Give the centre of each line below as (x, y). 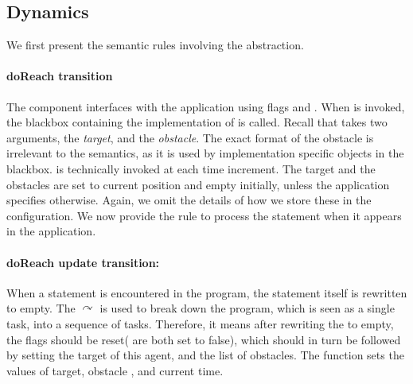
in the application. (51, 231)
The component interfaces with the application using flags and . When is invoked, (206, 106)
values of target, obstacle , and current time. (115, 370)
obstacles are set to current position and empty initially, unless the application (198, 184)
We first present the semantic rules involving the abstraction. (155, 45)
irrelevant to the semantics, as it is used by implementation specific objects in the (205, 153)
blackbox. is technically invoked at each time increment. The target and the (191, 168)
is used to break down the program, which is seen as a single (247, 308)
